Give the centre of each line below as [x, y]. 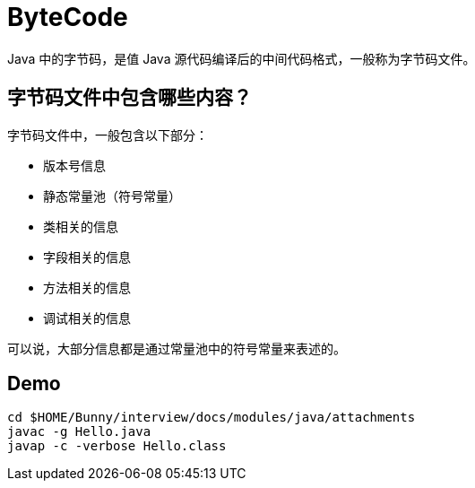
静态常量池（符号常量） [112, 196]
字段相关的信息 [87, 257]
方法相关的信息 [87, 287]
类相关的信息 [81, 226]
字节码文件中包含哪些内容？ [130, 98]
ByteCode [68, 17]
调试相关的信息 [87, 318]
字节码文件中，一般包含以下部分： [108, 135]
